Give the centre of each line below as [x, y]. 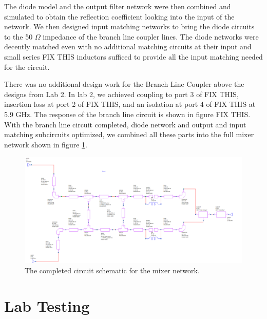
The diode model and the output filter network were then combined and [118, 6]
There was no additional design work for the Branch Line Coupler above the [124, 84]
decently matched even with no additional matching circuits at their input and [128, 46]
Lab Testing [47, 305]
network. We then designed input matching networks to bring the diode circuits [129, 26]
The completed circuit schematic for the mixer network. [112, 270]
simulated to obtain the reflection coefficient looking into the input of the [119, 16]
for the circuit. [27, 67]
